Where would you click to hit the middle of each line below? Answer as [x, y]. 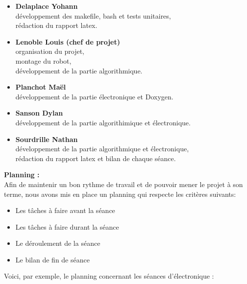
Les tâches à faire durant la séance [67, 226]
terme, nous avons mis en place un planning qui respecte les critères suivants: [120, 194]
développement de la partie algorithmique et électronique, [102, 149]
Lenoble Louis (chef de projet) [68, 41]
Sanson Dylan [39, 113]
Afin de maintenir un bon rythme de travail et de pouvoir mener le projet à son [123, 184]
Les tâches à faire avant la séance [65, 210]
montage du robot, [43, 60]
